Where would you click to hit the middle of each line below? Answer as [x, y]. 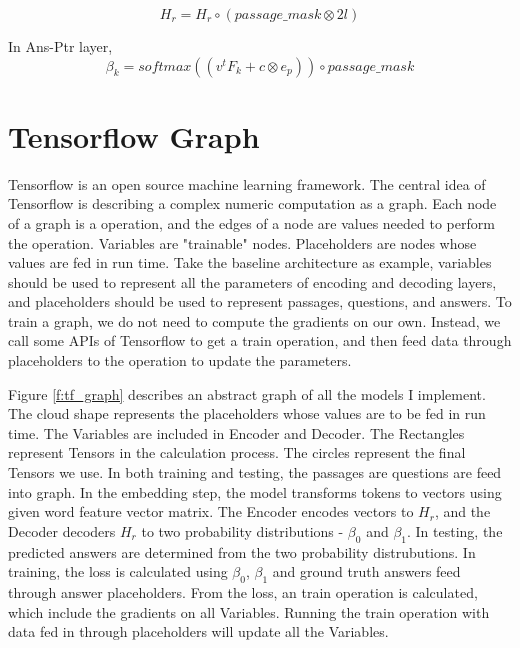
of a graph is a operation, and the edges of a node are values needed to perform [251, 222]
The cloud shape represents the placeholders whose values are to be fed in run [247, 413]
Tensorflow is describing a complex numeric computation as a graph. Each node [252, 203]
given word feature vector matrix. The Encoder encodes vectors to [211, 511]
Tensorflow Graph [134, 135]
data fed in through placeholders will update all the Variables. [198, 631]
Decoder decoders [62, 530]
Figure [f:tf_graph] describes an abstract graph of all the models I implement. [247, 393]
